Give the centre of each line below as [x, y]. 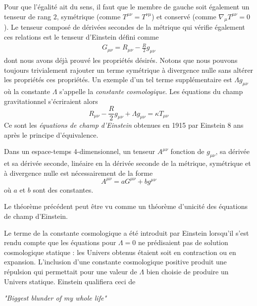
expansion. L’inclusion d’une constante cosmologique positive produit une [115, 262]
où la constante [27, 91]
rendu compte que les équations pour [60, 242]
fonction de [187, 151]
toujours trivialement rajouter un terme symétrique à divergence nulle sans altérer [129, 70]
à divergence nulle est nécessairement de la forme [78, 173]
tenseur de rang [28, 16]
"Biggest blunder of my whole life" [55, 298]
